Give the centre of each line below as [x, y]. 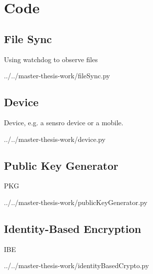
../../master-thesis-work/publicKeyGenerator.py [76, 202]
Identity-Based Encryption [73, 228]
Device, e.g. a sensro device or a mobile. [64, 122]
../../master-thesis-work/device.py [55, 139]
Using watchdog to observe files [51, 59]
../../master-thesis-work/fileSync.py [57, 76]
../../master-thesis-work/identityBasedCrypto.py [76, 265]
